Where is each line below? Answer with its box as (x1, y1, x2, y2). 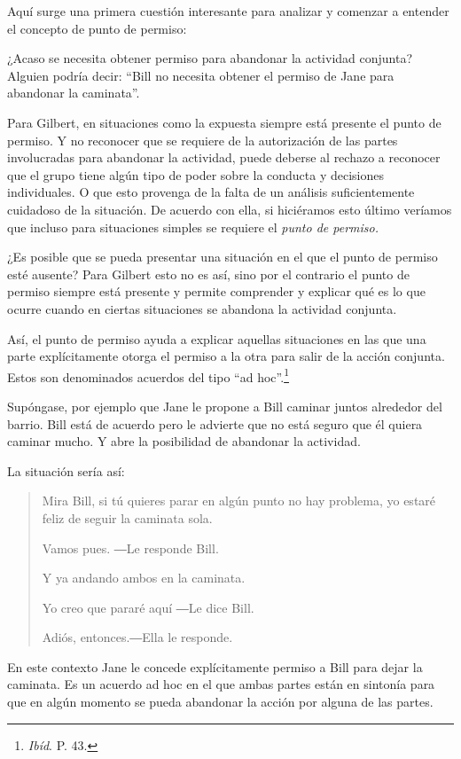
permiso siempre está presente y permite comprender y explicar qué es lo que (7, 282, 426, 301)
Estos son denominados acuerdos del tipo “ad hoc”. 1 (7, 364, 289, 386)
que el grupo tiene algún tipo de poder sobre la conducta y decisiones (7, 165, 385, 184)
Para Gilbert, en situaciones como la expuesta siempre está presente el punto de (7, 113, 441, 131)
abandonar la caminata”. (7, 83, 140, 102)
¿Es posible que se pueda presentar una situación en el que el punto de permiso (7, 247, 438, 266)
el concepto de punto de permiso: (7, 19, 187, 37)
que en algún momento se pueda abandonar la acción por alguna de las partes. (7, 692, 434, 711)
